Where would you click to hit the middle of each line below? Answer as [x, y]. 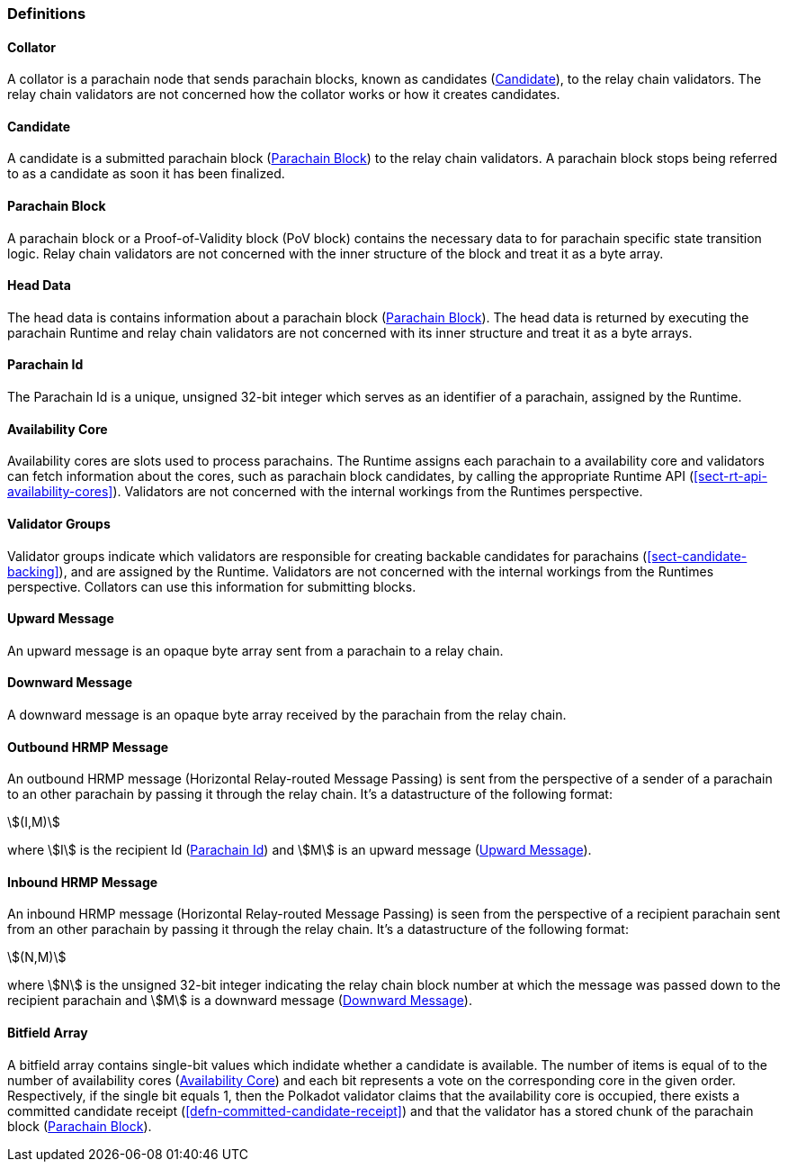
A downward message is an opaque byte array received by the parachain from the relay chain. [287, 714]
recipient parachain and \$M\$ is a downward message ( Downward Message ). [240, 1001]
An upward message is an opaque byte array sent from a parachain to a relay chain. [255, 650]
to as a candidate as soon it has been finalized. [146, 174]
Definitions [47, 14]
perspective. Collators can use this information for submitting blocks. [212, 586]
